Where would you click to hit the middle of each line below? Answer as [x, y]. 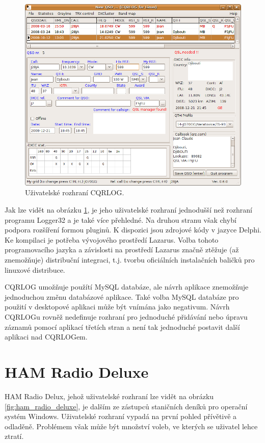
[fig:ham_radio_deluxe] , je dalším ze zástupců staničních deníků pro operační [126, 406]
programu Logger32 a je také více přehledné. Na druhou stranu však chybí [121, 219]
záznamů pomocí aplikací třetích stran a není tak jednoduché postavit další [122, 327]
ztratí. [14, 436]
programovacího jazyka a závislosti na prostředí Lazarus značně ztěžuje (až [122, 250]
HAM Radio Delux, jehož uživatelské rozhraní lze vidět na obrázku [109, 396]
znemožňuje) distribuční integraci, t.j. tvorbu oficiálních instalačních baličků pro [130, 260]
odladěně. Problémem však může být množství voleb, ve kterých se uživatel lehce [131, 426]
